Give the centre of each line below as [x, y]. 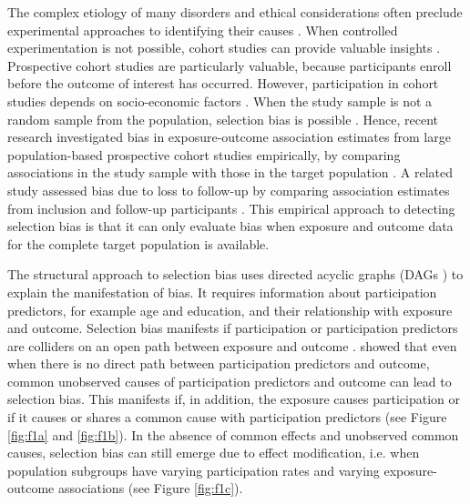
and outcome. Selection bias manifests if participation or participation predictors [233, 328]
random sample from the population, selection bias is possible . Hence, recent [223, 119]
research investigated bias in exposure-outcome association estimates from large [229, 137]
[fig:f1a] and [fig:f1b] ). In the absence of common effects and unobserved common [233, 434]
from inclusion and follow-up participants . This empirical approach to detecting [231, 208]
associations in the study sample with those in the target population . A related [230, 172]
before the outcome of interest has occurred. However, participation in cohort [223, 83]
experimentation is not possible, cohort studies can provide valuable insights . [224, 48]
